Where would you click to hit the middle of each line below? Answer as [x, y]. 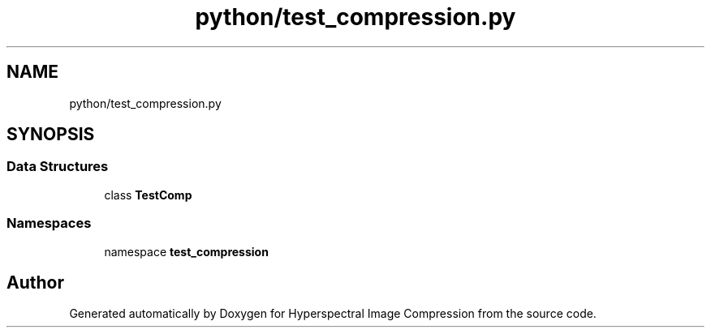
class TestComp [148, 195]
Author [35, 282]
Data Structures [58, 167]
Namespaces [49, 223]
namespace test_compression [186, 251]
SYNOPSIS [51, 135]
